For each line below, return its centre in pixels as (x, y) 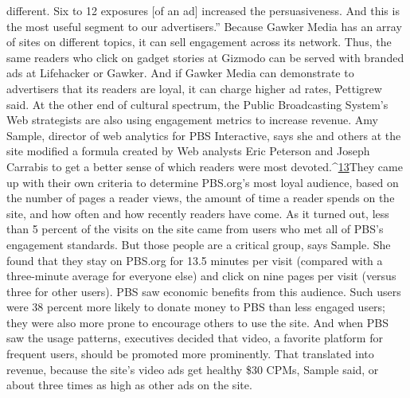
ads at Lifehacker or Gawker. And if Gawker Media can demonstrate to (180, 73)
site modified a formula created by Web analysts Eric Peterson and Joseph (188, 151)
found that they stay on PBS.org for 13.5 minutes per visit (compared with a (195, 260)
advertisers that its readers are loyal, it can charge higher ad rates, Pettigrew (194, 88)
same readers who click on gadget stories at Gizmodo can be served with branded (205, 57)
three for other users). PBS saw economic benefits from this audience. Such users (204, 291)
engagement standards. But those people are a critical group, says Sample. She (199, 244)
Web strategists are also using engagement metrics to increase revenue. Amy (192, 120)
